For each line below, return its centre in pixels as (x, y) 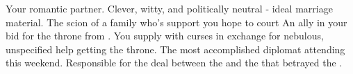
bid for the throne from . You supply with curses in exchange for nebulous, (165, 36)
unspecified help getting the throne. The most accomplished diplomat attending (175, 49)
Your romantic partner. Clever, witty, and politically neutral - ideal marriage (169, 8)
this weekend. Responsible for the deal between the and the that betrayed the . (174, 63)
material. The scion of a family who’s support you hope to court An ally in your (176, 22)
